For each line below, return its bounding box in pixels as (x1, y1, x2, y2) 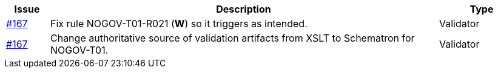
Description (216, 3, 271, 15)
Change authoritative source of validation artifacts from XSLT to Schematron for (50, 32, 415, 44)
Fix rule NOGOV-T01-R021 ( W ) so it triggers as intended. (50, 17, 308, 30)
